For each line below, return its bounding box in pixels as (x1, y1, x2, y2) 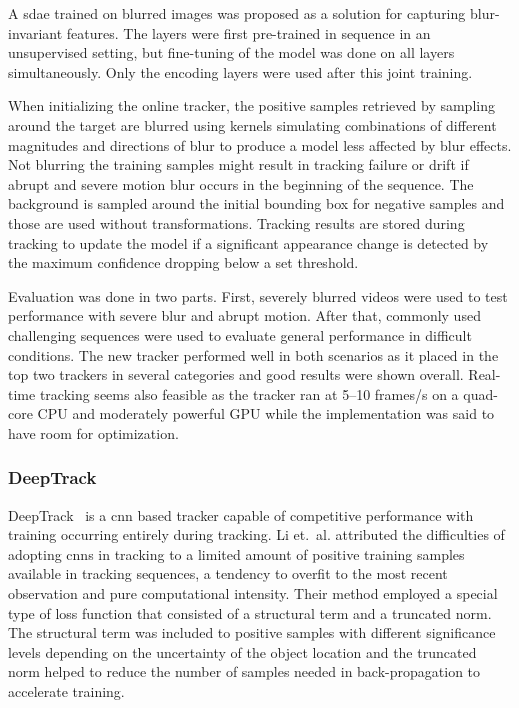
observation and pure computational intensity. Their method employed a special (8, 583, 498, 604)
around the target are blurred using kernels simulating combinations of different (8, 114, 497, 135)
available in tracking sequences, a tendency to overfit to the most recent (8, 563, 448, 584)
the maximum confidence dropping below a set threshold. (8, 252, 359, 273)
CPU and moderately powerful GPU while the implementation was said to (37, 403, 495, 424)
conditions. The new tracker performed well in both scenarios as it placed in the (8, 344, 499, 365)
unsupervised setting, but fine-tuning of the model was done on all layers (8, 42, 455, 63)
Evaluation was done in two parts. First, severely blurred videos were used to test (8, 285, 508, 306)
